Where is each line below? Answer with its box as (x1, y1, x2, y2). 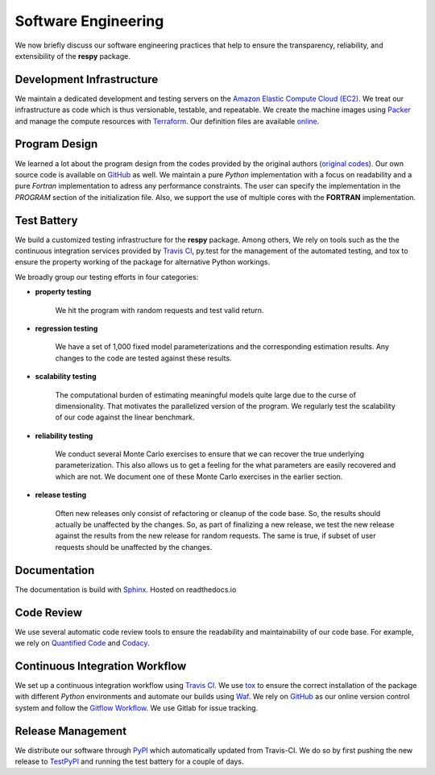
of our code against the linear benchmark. (55, 412, 195, 423)
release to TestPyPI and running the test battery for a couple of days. (14, 756, 244, 766)
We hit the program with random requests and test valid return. (55, 305, 264, 315)
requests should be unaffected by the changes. (55, 542, 213, 552)
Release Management (14, 724, 127, 738)
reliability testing (35, 431, 93, 440)
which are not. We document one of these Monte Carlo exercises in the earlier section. (55, 472, 343, 481)
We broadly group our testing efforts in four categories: (14, 272, 199, 281)
